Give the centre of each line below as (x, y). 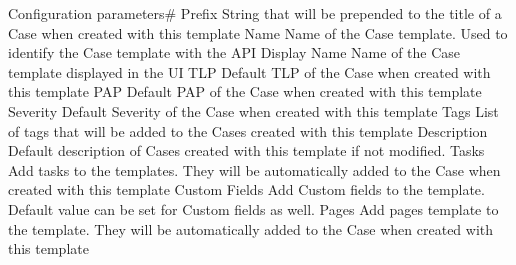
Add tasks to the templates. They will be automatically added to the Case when (254, 169)
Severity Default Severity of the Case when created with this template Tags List (253, 110)
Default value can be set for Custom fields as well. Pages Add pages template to (253, 208)
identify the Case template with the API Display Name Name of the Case (234, 52)
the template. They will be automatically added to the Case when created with (251, 228)
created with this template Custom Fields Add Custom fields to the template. (246, 189)
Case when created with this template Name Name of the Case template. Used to (258, 32)
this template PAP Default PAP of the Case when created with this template (245, 91)
